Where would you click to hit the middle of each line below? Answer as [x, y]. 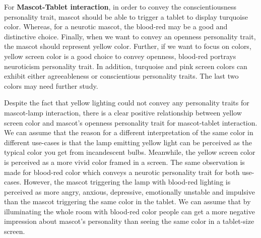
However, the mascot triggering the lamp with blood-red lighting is [127, 182]
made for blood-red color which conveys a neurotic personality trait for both [122, 172]
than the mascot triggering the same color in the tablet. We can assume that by [127, 201]
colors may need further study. [51, 85]
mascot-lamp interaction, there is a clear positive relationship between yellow [123, 112]
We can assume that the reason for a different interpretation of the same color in [129, 132]
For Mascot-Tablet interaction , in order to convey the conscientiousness [120, 7]
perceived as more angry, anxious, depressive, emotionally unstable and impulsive [130, 191]
